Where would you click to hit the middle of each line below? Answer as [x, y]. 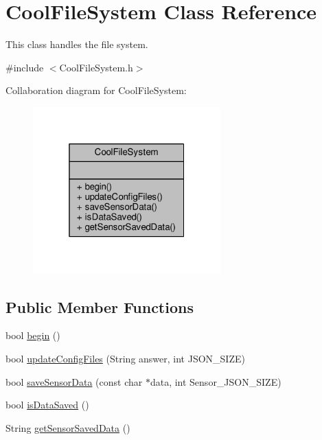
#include [25, 67]
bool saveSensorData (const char [74, 381]
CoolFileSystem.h [96, 67]
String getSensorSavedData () [68, 427]
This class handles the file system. [77, 44]
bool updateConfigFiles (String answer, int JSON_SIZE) [125, 358]
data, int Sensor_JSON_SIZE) [216, 381]
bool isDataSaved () [47, 405]
